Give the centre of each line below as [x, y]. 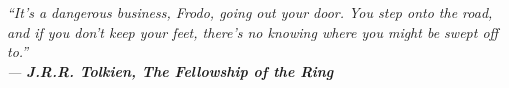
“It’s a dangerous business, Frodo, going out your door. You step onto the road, [250, 12]
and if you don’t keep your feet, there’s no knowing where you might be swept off [253, 31]
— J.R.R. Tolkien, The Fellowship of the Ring [170, 70]
